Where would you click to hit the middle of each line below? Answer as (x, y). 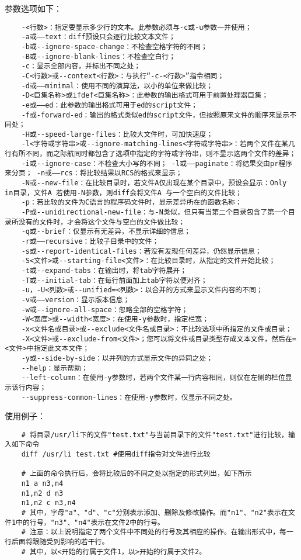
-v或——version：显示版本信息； (76, 300)
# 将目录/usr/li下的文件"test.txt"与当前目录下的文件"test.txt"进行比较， (155, 435)
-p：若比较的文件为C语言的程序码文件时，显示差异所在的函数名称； (132, 203)
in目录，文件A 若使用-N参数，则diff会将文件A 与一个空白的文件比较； (123, 193)
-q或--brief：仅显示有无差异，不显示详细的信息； (106, 232)
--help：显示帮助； (55, 368)
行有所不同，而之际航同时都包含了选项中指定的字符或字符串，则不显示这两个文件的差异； (150, 154)
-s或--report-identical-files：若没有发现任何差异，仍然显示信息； (141, 251)
